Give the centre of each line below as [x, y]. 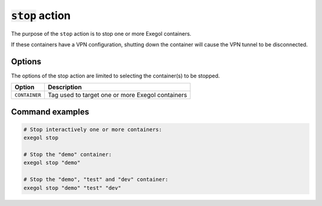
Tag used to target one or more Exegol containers [117, 95]
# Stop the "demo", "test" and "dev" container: [96, 180]
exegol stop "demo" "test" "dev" [72, 188]
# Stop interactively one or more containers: [93, 129]
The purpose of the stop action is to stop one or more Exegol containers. [101, 33]
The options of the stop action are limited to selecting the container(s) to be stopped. [115, 76]
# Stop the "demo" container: [68, 154]
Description [65, 88]
